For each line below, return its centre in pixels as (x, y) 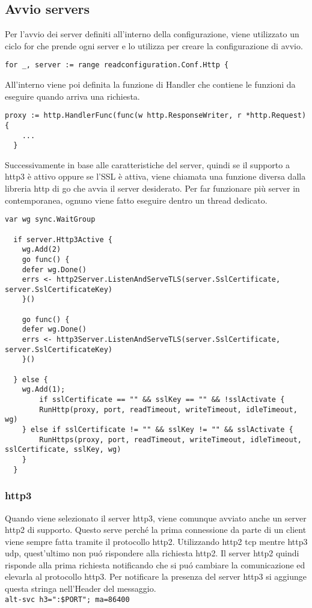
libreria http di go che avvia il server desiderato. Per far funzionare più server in (152, 188)
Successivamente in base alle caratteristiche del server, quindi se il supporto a (147, 164)
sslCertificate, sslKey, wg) (63, 450)
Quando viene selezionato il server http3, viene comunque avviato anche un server (156, 518)
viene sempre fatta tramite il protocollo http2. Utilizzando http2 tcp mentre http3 (156, 541)
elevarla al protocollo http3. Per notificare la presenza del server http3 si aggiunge (156, 576)
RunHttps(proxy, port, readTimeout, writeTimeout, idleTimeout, (170, 439)
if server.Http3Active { (63, 239)
